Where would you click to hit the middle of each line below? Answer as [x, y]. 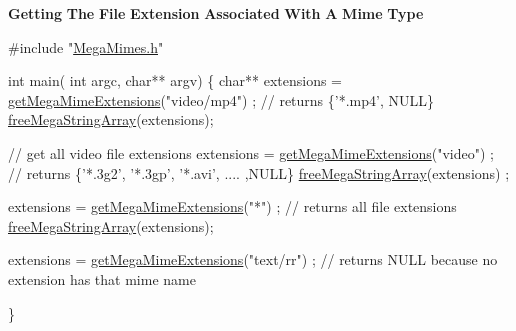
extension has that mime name [102, 278]
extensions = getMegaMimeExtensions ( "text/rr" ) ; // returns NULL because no [253, 259]
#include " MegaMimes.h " [86, 46]
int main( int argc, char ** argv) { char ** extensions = [175, 80]
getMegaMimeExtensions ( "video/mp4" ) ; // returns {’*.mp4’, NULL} [221, 99]
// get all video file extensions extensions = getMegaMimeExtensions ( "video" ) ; [251, 152]
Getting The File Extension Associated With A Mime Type [216, 13]
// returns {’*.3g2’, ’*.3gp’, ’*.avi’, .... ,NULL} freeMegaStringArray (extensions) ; [259, 172]
